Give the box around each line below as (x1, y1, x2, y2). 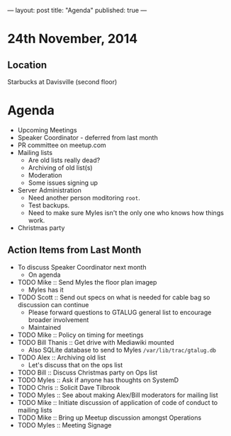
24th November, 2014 (7, 31, 138, 47)
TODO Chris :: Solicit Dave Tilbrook (17, 383, 120, 391)
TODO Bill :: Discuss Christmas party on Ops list (17, 368, 158, 377)
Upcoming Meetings (17, 125, 77, 134)
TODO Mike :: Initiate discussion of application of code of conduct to (17, 398, 218, 406)
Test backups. (28, 201, 70, 210)
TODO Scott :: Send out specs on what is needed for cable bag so (17, 293, 210, 302)
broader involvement (28, 315, 89, 324)
